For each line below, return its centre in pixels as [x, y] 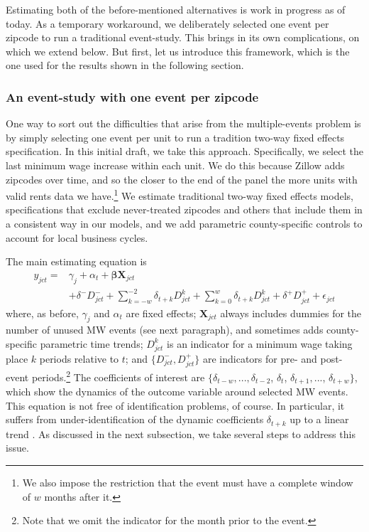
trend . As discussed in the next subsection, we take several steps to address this [181, 433]
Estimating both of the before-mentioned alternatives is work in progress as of [176, 9]
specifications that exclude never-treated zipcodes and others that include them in [184, 209]
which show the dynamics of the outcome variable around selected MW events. [177, 392]
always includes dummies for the [291, 313]
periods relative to [79, 358]
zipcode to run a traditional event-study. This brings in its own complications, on [183, 37]
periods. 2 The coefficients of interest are [118, 376]
